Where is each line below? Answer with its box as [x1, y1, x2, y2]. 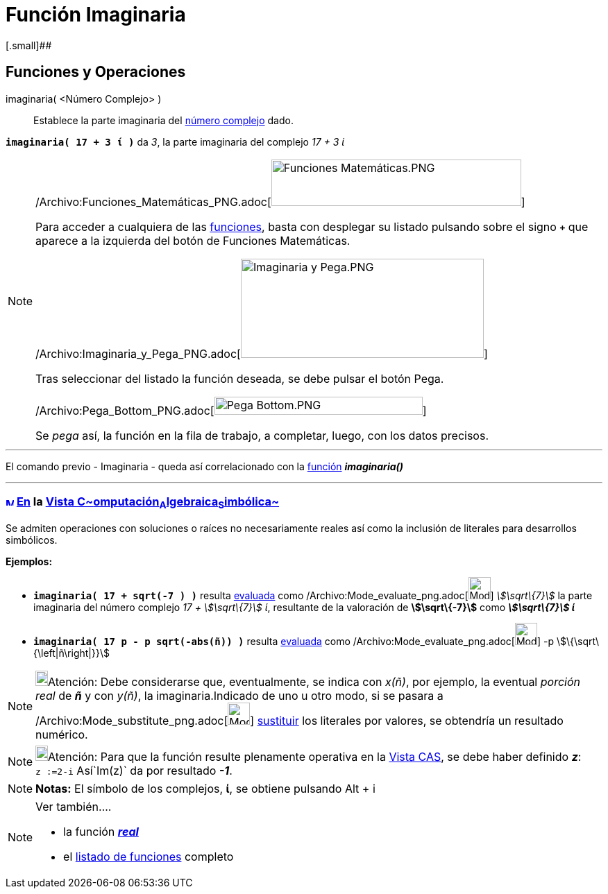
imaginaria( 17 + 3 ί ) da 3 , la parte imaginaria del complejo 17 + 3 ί [6, 135, 345, 148]
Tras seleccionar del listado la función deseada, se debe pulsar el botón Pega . [35, 371, 444, 386]
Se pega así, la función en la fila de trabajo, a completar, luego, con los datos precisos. [35, 428, 489, 442]
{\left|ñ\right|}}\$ [33, 646, 110, 659]
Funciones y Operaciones [6, 63, 186, 81]
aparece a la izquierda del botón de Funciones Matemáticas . [35, 233, 351, 248]
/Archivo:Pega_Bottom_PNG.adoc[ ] [35, 403, 427, 418]
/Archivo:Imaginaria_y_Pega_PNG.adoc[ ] [35, 346, 488, 361]
